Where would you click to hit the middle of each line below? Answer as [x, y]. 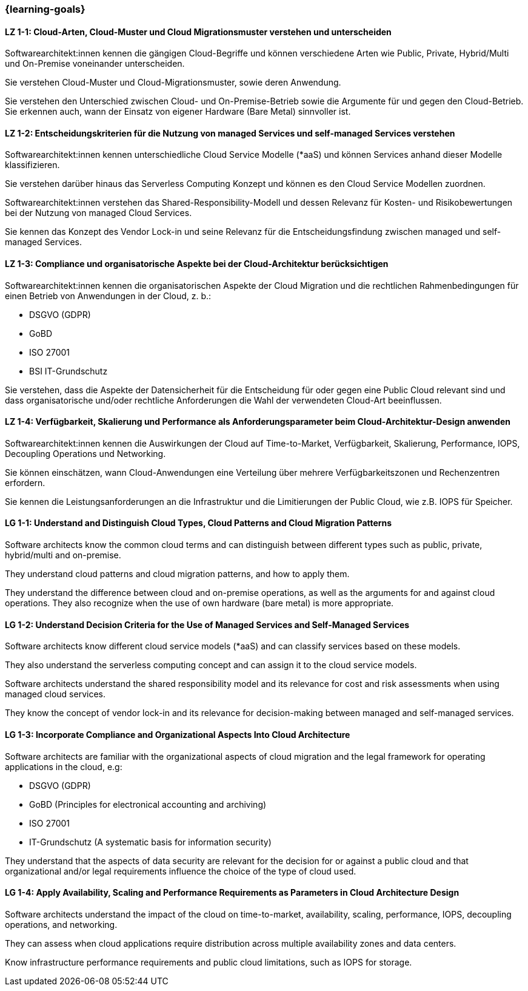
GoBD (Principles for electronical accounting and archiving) [148, 804]
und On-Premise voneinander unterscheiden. [95, 64]
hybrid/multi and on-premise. [63, 555]
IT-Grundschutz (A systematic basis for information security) [150, 842]
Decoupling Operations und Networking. [85, 453]
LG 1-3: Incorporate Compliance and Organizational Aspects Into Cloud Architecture [178, 734]
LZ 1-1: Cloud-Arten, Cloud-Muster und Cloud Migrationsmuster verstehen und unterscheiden [198, 32]
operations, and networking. [61, 924]
